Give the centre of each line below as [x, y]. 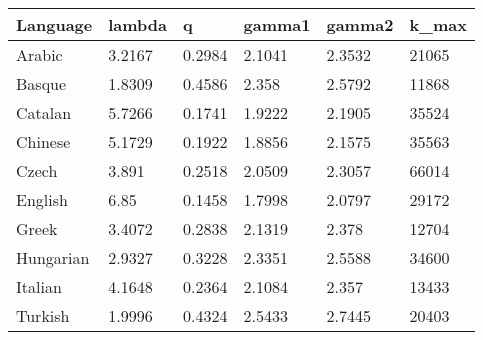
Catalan [44, 112]
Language [54, 24]
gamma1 [277, 24]
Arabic [39, 54]
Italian [39, 286]
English [42, 199]
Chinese [43, 141]
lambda [138, 24]
